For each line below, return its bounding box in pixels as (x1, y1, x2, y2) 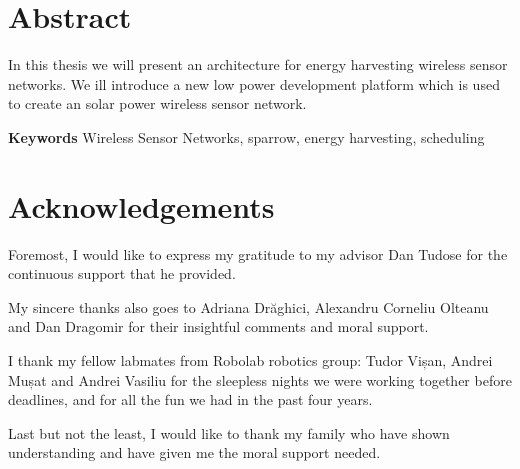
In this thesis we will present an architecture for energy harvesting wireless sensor (8, 54, 508, 75)
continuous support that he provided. (8, 263, 236, 284)
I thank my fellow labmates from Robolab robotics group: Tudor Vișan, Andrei (8, 350, 493, 370)
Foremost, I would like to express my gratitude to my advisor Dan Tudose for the (8, 243, 508, 264)
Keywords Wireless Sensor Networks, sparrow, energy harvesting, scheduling (8, 126, 485, 147)
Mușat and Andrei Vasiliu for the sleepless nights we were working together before (8, 369, 512, 390)
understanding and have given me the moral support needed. (8, 442, 381, 463)
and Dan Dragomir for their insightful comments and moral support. (8, 316, 429, 337)
